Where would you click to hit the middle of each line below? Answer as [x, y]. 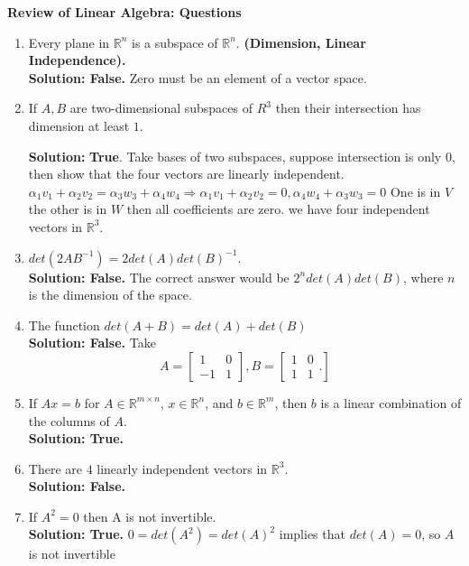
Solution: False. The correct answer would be [159, 277]
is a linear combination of [391, 402]
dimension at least [79, 125]
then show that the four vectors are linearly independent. [186, 174]
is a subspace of [175, 42]
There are [55, 468]
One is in [415, 191]
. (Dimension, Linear [301, 42]
